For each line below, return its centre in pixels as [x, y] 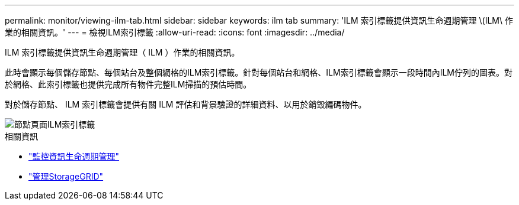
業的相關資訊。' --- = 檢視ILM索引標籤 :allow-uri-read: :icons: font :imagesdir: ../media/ [175, 32]
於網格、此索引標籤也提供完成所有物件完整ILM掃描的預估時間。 [128, 84]
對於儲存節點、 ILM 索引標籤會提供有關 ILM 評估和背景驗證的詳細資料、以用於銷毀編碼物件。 [186, 104]
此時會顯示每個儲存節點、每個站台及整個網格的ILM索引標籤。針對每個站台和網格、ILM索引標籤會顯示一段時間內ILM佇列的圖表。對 [259, 72]
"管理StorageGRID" [66, 176]
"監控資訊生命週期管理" [74, 156]
